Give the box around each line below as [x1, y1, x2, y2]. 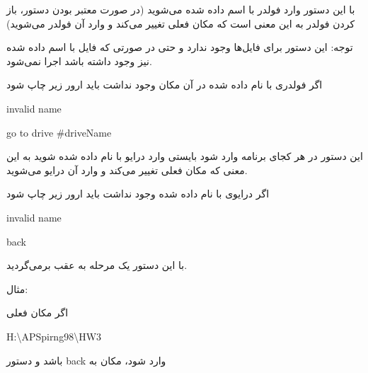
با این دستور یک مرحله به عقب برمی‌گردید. [6, 258, 188, 272]
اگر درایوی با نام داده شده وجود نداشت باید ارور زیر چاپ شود [6, 186, 270, 201]
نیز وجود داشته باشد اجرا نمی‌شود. [6, 53, 152, 68]
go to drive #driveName [6, 125, 112, 139]
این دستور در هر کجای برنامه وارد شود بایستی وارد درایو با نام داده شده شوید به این [6, 149, 363, 163]
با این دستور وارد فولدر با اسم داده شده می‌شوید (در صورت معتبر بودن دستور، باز [6, 2, 355, 16]
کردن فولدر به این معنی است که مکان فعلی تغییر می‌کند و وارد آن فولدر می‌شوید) [6, 16, 355, 30]
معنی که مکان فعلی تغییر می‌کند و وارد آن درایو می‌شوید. [6, 162, 248, 177]
